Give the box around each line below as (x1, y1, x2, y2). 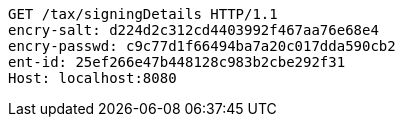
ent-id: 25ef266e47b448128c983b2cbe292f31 (8, 54, 346, 70)
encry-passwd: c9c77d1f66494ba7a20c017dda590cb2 (8, 38, 396, 54)
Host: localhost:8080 (8, 70, 177, 86)
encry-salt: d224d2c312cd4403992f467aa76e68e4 (8, 22, 379, 38)
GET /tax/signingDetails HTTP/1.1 (8, 6, 278, 22)
